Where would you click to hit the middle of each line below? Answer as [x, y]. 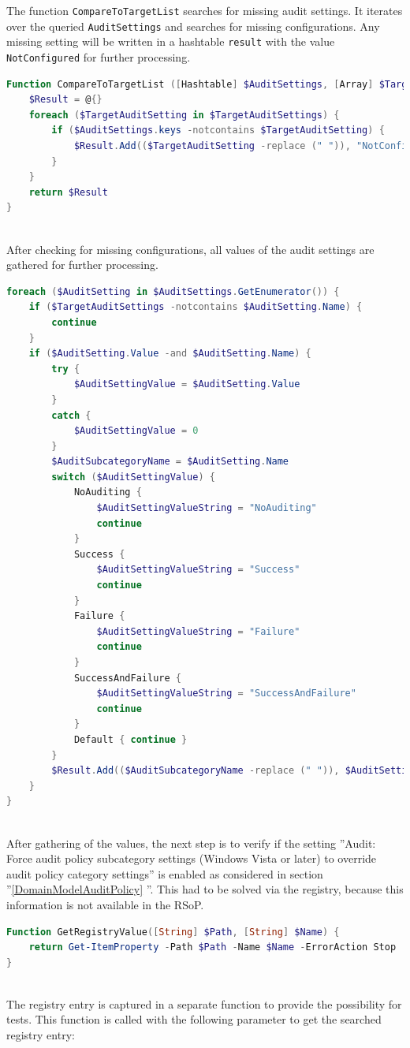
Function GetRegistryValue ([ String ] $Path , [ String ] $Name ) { [173, 932]
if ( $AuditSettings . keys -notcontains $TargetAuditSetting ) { [218, 131]
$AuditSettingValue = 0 [136, 431]
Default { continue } [130, 739]
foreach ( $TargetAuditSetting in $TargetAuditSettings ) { [184, 115]
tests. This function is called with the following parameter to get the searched [194, 1019]
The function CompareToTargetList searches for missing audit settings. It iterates [205, 10]
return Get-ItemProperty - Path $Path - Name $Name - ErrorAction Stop [212, 947]
